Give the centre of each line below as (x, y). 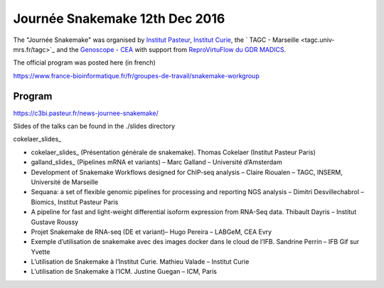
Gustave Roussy (55, 222)
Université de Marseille (65, 182)
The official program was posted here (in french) (84, 63)
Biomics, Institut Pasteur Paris (75, 202)
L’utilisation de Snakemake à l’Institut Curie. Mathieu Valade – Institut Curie (140, 262)
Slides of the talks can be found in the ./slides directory (94, 126)
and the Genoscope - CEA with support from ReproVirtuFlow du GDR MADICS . (171, 49)
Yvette (41, 252)
